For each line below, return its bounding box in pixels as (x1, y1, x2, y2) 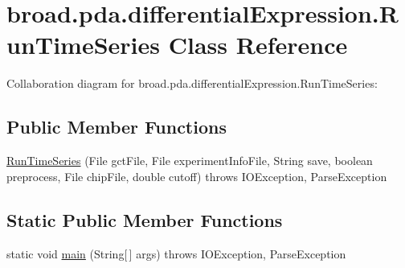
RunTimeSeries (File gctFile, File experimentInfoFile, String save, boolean (6, 152, 373, 169)
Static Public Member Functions (6, 207, 283, 232)
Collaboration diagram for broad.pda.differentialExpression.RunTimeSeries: (6, 75, 378, 92)
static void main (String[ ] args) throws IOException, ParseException (6, 245, 346, 262)
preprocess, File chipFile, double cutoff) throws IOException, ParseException (6, 167, 387, 184)
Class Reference (168, 28, 348, 61)
